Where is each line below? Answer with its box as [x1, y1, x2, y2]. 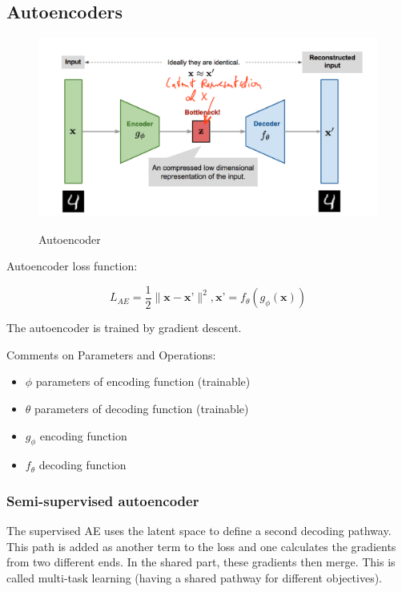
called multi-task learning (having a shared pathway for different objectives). [6, 569, 383, 586]
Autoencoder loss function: [6, 257, 138, 274]
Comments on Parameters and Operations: [6, 346, 216, 363]
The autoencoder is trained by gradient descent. [6, 319, 242, 336]
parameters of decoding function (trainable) [34, 400, 249, 416]
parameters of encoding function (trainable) [35, 373, 251, 390]
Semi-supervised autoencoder [6, 490, 199, 510]
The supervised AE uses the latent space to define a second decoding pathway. [6, 522, 392, 539]
